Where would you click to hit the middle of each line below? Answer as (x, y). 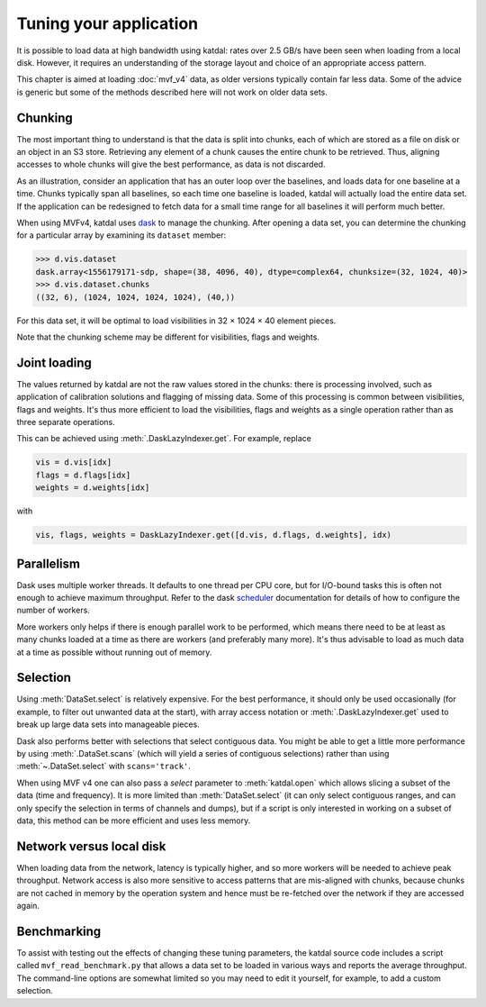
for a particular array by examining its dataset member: (121, 235)
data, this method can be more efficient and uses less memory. (134, 821)
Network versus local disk (91, 846)
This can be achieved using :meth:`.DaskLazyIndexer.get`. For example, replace (164, 439)
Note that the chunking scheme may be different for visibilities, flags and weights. (168, 337)
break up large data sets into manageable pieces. (108, 724)
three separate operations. (66, 422)
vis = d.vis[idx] (74, 463)
